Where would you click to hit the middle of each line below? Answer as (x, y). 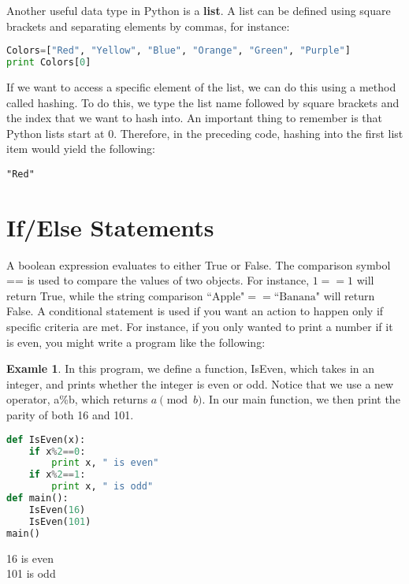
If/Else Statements (110, 227)
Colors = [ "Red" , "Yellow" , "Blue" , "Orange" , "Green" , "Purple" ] (178, 51)
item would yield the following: (81, 149)
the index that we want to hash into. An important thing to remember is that (195, 118)
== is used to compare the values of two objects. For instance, (158, 280)
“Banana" (297, 297)
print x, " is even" (105, 463)
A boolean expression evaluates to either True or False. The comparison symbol (199, 264)
